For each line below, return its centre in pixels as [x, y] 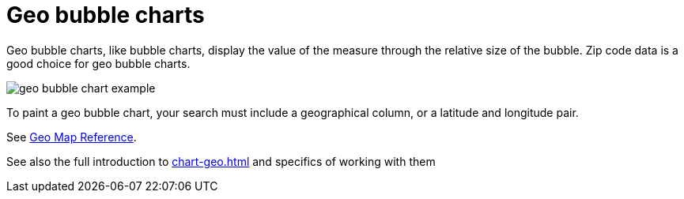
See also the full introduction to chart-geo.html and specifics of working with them [221, 161]
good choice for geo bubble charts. [98, 63]
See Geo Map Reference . [72, 137]
